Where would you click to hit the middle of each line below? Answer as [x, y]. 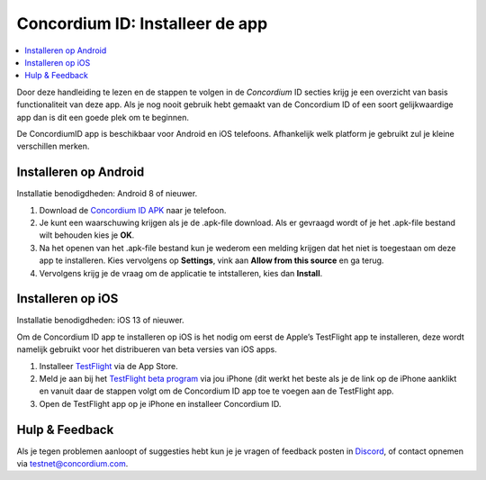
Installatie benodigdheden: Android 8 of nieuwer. [107, 194]
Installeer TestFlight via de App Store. [109, 366]
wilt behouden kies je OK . [87, 235]
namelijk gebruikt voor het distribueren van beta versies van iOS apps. [147, 349]
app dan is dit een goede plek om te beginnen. [103, 117]
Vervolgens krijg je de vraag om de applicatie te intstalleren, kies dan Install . [181, 273]
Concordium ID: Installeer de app [142, 23]
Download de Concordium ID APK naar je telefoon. [133, 210]
